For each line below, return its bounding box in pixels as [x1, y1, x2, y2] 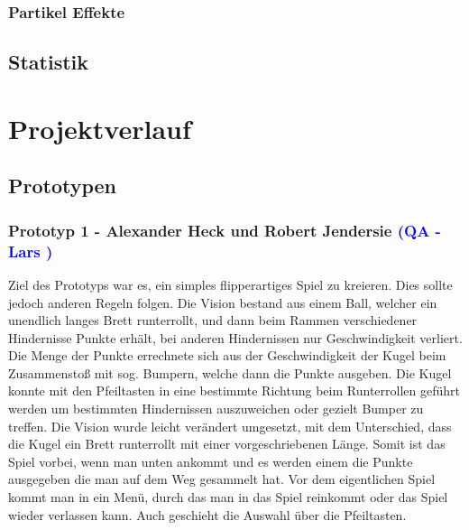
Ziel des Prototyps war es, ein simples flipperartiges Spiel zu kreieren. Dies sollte [8, 274, 453, 293]
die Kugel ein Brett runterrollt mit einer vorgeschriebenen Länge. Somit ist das [8, 434, 446, 453]
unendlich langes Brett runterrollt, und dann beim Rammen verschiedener [8, 311, 418, 330]
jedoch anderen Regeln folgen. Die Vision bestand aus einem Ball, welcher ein [8, 293, 437, 311]
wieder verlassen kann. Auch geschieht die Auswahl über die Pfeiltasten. [8, 505, 407, 524]
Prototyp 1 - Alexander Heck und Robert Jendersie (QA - [8, 219, 441, 241]
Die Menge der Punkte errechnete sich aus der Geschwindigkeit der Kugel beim [8, 346, 446, 365]
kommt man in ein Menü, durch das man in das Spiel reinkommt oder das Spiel [8, 488, 448, 507]
